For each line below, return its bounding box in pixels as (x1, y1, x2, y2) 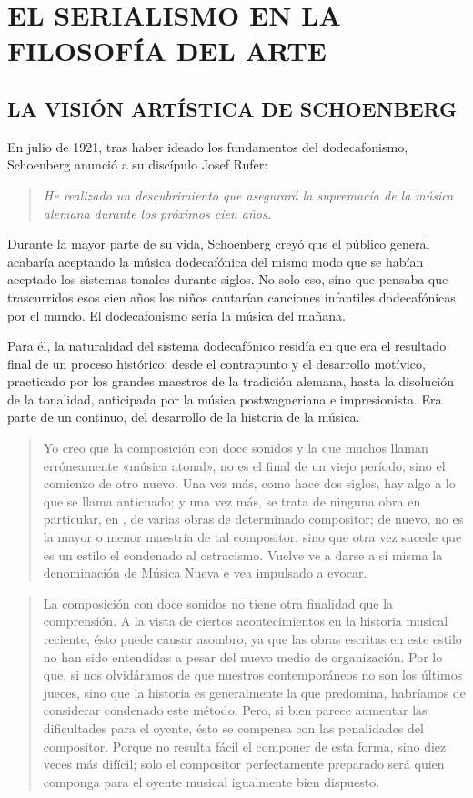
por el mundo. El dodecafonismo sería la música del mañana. (7, 305, 346, 324)
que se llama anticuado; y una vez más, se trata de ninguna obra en (43, 491, 421, 510)
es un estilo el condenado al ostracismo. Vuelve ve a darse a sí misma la (43, 545, 443, 564)
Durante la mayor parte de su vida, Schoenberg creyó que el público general (7, 234, 430, 253)
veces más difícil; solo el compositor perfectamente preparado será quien (43, 754, 445, 773)
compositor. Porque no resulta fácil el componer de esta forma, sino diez (43, 736, 447, 755)
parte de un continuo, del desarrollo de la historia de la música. (7, 407, 360, 426)
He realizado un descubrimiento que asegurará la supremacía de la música (43, 185, 454, 204)
